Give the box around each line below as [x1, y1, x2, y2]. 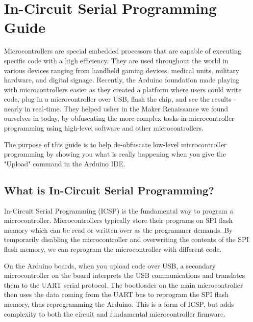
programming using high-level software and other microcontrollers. [4, 123, 203, 133]
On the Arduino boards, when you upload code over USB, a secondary [4, 260, 216, 270]
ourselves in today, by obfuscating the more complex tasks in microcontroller [4, 113, 234, 123]
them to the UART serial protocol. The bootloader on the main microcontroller [4, 279, 243, 290]
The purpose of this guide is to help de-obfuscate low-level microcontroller [4, 139, 227, 149]
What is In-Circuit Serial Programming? [4, 182, 214, 197]
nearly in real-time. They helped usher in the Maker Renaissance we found [4, 103, 228, 113]
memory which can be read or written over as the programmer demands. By [4, 224, 233, 235]
